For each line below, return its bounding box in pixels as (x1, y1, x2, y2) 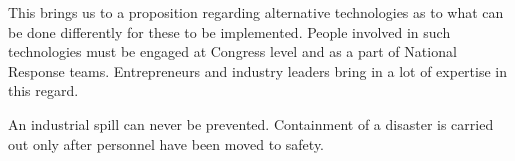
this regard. (8, 80, 79, 101)
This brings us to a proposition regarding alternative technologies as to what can (8, 2, 504, 22)
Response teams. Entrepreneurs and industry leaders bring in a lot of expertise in (8, 60, 507, 81)
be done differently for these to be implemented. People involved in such (8, 21, 451, 42)
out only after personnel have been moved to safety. (8, 133, 325, 154)
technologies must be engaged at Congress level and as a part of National (8, 41, 457, 62)
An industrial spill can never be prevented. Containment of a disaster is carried (8, 113, 494, 134)
